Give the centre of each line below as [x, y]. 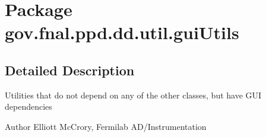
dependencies [28, 106]
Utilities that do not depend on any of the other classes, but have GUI [133, 95]
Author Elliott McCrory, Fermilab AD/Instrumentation [106, 126]
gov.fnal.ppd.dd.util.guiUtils [122, 32]
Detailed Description [70, 70]
